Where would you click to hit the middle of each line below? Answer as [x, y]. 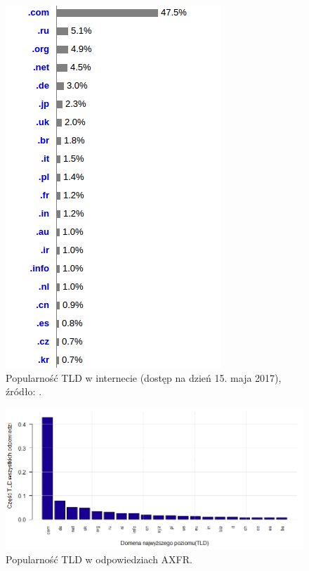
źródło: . [24, 391]
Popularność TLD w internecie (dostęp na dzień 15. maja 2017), [144, 377]
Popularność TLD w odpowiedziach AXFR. [99, 559]
